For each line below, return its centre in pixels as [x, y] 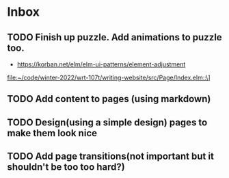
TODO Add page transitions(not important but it [110, 156]
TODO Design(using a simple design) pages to [107, 122]
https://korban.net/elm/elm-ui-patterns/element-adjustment [101, 64]
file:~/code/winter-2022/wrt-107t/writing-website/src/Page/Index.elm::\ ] [109, 77]
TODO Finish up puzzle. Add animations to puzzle [114, 37]
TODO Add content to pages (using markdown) [109, 99]
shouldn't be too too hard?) [66, 167]
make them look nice [52, 133]
